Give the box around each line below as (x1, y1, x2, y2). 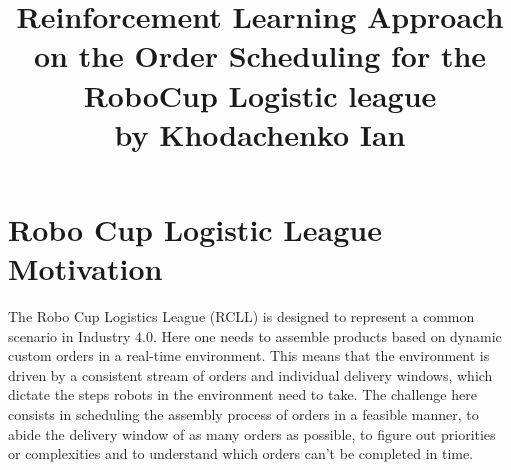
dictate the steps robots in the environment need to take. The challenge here (8, 384, 477, 405)
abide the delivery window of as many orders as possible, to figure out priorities (8, 423, 496, 444)
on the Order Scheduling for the (33, 35, 487, 76)
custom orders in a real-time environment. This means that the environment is (8, 345, 490, 366)
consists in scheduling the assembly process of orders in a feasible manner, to (8, 404, 479, 425)
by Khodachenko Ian (114, 113, 406, 154)
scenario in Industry (8, 325, 131, 346)
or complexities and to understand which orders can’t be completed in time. (8, 443, 474, 464)
